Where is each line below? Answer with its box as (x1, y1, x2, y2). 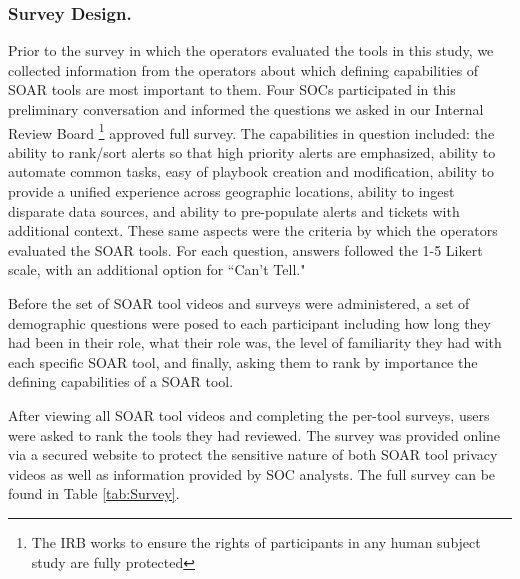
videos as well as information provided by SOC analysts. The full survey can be (8, 463, 496, 484)
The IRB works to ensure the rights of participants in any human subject (31, 531, 481, 552)
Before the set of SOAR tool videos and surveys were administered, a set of (8, 293, 470, 313)
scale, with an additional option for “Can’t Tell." (8, 259, 306, 280)
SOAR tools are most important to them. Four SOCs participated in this (8, 79, 456, 100)
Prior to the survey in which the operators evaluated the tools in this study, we (8, 40, 494, 61)
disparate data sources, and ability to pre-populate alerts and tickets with (8, 200, 460, 221)
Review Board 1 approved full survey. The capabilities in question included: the (8, 119, 495, 143)
